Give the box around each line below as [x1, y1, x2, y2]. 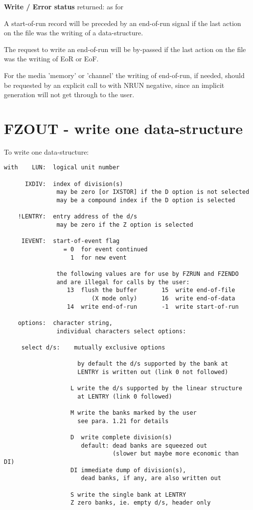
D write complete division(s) [70, 434, 172, 441]
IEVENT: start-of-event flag [21, 238, 120, 245]
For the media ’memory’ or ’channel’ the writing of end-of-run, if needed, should [4, 70, 245, 80]
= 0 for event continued [63, 246, 148, 253]
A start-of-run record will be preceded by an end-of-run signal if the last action [4, 18, 241, 28]
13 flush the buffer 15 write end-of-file [67, 287, 235, 294]
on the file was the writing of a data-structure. [4, 27, 143, 38]
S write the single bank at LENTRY [70, 491, 186, 498]
